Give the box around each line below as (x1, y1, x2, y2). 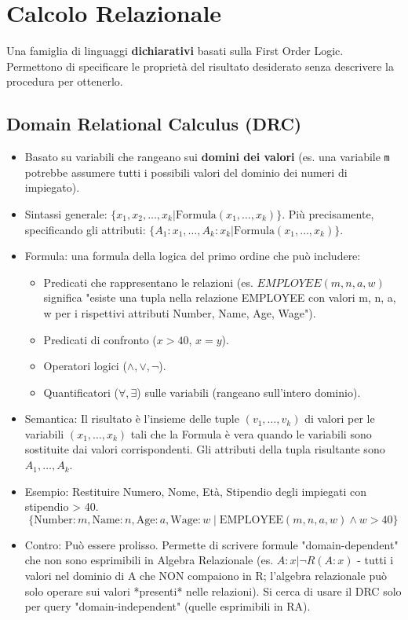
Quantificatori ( (43, 383, 118, 400)
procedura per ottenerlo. (6, 73, 123, 90)
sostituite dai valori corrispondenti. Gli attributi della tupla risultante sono (24, 441, 385, 457)
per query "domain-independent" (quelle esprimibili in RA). (24, 598, 311, 614)
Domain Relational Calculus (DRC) (6, 112, 302, 136)
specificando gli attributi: (24, 221, 146, 237)
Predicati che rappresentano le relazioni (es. (43, 273, 253, 290)
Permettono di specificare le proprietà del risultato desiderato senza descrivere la (6, 57, 394, 74)
